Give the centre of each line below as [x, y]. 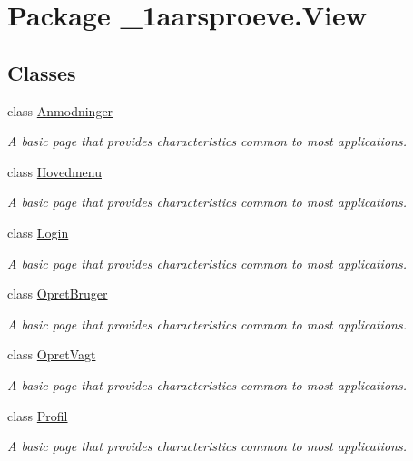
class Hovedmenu [54, 171]
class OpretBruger [58, 294]
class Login [38, 232]
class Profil [38, 415]
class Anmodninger [60, 110]
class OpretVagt [52, 354]
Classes [42, 72]
